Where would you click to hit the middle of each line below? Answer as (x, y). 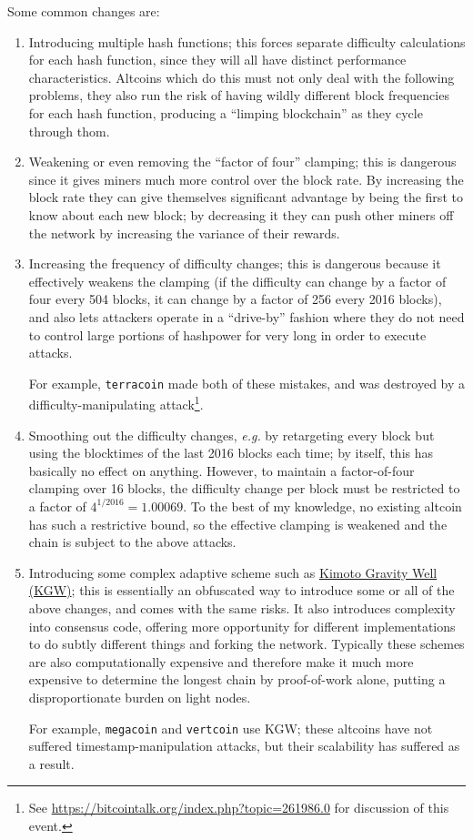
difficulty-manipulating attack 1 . (116, 403)
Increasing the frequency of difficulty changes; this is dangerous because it (235, 263)
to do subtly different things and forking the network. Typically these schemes (247, 644)
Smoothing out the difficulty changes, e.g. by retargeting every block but (231, 435)
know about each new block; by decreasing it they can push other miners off (241, 214)
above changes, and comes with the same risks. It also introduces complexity (242, 607)
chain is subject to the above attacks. (132, 542)
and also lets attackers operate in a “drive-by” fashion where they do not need (247, 316)
